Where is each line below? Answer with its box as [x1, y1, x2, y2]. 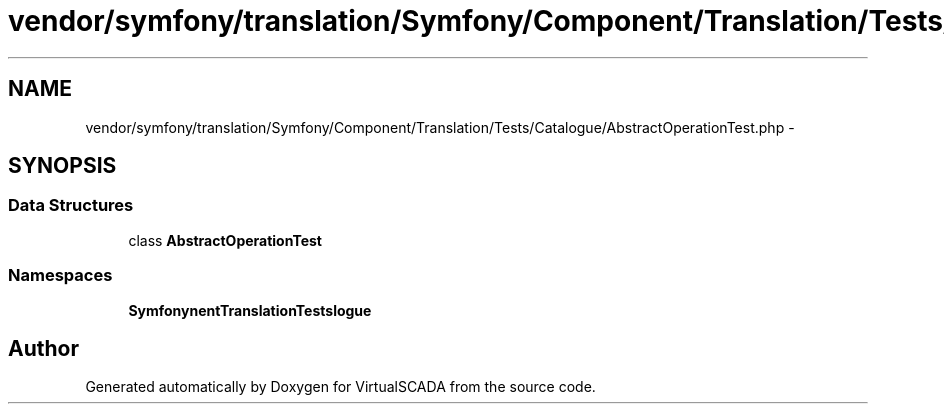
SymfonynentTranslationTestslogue [128, 301, 372, 319]
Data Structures [8, 195, 134, 216]
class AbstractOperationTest [128, 231, 322, 249]
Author [8, 335, 79, 361]
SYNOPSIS [8, 153, 117, 179]
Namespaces [8, 265, 113, 286]
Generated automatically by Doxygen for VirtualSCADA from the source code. [85, 378, 596, 396]
